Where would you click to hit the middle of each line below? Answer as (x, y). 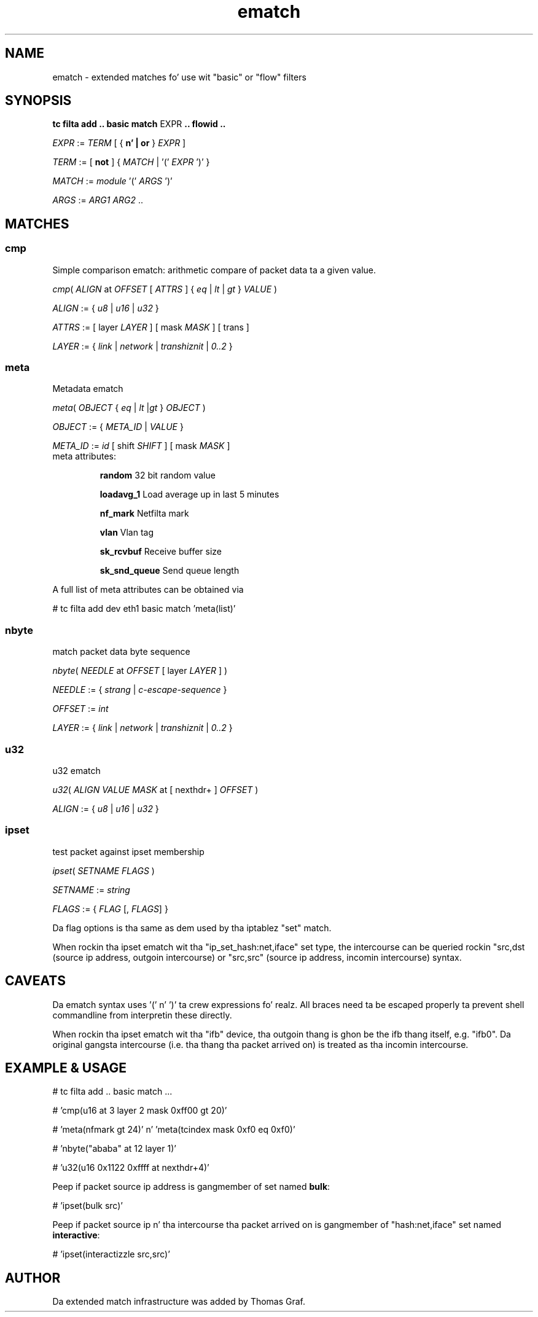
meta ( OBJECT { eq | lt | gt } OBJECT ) (129, 408)
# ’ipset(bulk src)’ (88, 1206)
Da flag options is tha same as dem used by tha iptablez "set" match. (192, 928)
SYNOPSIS (38, 101)
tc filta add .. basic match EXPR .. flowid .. (139, 124)
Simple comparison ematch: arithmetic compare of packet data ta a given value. (214, 270)
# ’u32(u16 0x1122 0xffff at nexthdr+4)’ (131, 1168)
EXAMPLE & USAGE (66, 1068)
